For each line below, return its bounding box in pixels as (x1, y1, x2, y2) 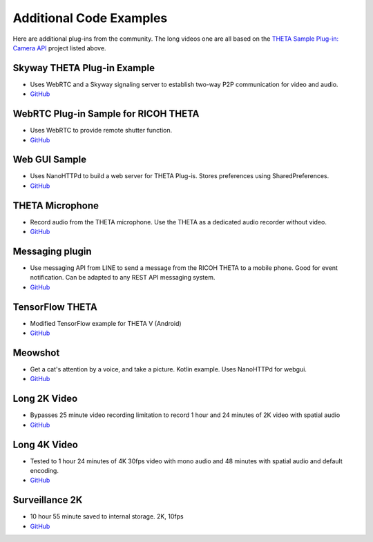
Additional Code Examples (12, 10, 168, 26)
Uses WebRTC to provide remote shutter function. (30, 126, 173, 135)
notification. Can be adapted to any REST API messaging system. (30, 273, 216, 282)
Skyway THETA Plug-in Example (12, 62, 155, 74)
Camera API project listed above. (12, 43, 106, 52)
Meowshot (12, 347, 60, 358)
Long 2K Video (12, 393, 78, 405)
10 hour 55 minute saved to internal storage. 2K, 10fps (30, 512, 184, 521)
